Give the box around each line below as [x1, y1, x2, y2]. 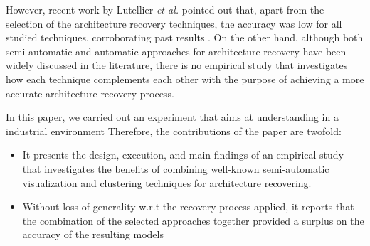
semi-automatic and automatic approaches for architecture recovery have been [6, 43, 347, 58]
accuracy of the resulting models [22, 227, 164, 242]
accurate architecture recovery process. [6, 85, 174, 100]
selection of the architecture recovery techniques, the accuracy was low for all [6, 16, 342, 31]
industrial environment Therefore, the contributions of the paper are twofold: [6, 123, 342, 138]
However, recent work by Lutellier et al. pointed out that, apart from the [6, 2, 324, 16]
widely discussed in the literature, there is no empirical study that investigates [6, 58, 348, 73]
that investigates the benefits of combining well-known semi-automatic [22, 161, 329, 176]
